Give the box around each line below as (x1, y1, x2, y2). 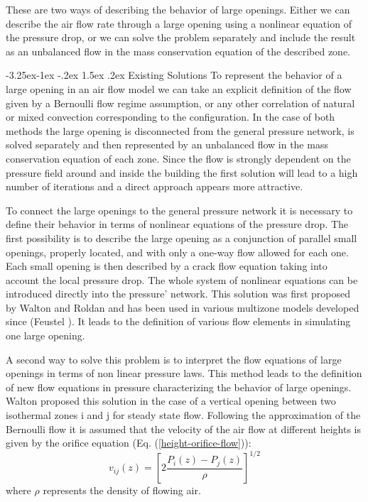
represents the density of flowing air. (43, 483, 201, 498)
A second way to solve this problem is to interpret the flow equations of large (6, 351, 342, 366)
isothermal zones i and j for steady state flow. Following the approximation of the (6, 408, 361, 422)
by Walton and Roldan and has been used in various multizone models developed (6, 300, 359, 315)
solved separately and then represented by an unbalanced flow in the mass (6, 137, 328, 152)
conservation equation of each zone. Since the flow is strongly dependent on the (6, 151, 351, 165)
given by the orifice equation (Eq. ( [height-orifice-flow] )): (6, 435, 251, 450)
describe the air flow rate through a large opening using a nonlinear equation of (6, 16, 352, 31)
